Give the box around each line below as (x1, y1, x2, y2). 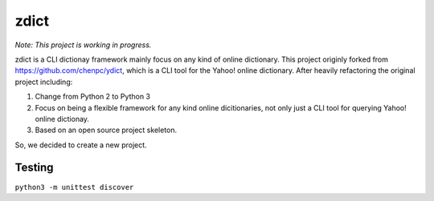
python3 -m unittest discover (14, 183, 134, 191)
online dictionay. (35, 114, 90, 123)
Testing (14, 161, 54, 175)
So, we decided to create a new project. (14, 140, 148, 150)
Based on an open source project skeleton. (35, 125, 177, 135)
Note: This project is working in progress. (14, 40, 152, 50)
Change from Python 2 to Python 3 (35, 92, 150, 102)
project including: (14, 77, 73, 86)
